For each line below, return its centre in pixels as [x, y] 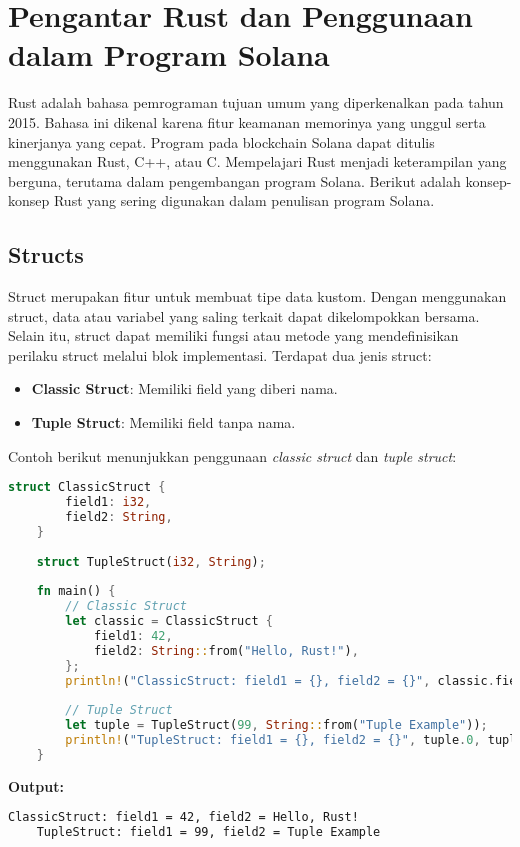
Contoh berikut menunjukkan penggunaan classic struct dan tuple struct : [232, 455]
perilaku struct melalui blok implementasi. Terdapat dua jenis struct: [220, 354]
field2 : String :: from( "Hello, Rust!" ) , [226, 650]
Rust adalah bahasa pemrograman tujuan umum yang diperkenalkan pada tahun [256, 102]
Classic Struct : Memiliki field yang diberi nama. [184, 388]
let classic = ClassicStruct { [169, 621]
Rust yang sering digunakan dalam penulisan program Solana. [244, 200]
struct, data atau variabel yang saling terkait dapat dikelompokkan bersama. [244, 315]
